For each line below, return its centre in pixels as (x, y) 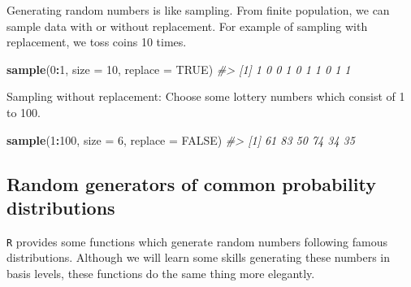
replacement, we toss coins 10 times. (97, 42)
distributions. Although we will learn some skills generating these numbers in (199, 257)
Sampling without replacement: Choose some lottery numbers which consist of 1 (206, 96)
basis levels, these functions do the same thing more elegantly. (161, 273)
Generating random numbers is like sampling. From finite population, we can (198, 10)
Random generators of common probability (191, 183)
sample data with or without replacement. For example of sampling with (187, 26)
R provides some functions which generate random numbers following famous (197, 241)
